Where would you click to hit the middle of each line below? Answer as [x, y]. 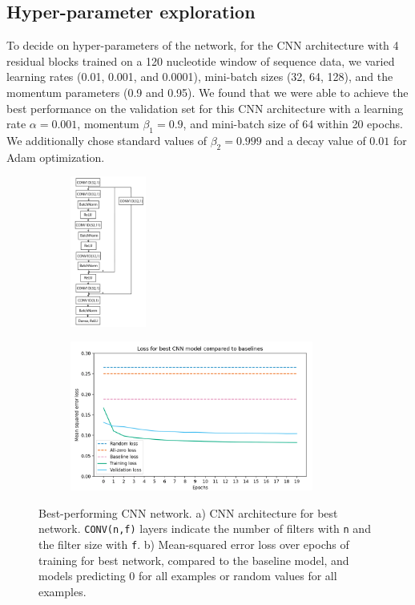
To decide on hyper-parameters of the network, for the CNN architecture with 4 [203, 45]
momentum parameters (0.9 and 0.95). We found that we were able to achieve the [207, 92]
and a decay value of [316, 140]
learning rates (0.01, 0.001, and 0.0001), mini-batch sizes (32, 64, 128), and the [200, 77]
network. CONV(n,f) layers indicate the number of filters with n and [205, 528]
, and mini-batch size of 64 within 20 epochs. [293, 124]
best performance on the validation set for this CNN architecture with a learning [205, 108]
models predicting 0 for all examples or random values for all [188, 576]
